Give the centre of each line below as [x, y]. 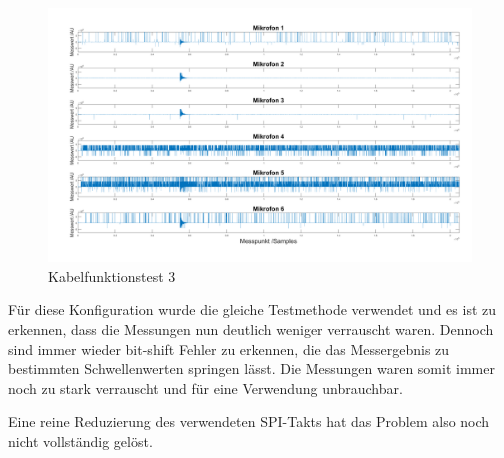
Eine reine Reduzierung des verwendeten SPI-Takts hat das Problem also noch [249, 421]
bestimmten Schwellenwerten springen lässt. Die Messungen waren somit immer [251, 368]
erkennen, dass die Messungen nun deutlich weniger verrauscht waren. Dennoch [251, 329]
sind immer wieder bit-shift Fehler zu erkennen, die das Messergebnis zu [229, 348]
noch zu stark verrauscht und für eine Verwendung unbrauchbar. [205, 387]
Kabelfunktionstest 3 [112, 275]
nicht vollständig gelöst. [80, 440]
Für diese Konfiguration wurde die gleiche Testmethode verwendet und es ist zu [252, 309]
